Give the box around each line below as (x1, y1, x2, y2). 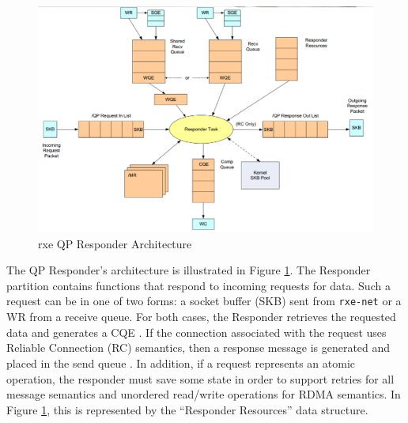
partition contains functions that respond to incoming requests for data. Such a (6, 277, 391, 293)
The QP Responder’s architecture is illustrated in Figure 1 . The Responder (6, 262, 371, 278)
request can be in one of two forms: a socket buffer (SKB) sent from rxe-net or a (6, 293, 402, 309)
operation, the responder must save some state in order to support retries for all (6, 370, 395, 387)
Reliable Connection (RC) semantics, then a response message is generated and (6, 339, 391, 356)
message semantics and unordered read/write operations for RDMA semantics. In (6, 386, 401, 402)
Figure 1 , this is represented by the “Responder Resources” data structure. (6, 401, 368, 417)
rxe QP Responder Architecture (38, 235, 192, 251)
